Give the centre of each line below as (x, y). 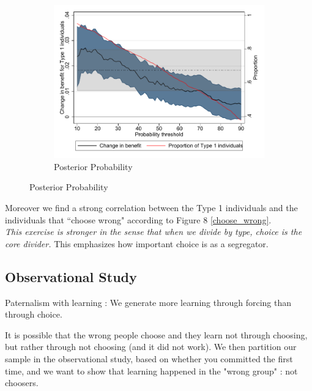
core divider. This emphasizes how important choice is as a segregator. (137, 243)
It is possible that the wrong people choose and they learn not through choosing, (156, 334)
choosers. (22, 383)
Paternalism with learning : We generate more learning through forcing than (148, 302)
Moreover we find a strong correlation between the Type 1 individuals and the (151, 207)
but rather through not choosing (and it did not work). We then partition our (151, 347)
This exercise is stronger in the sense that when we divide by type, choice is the (154, 232)
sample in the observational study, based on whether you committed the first (149, 358)
